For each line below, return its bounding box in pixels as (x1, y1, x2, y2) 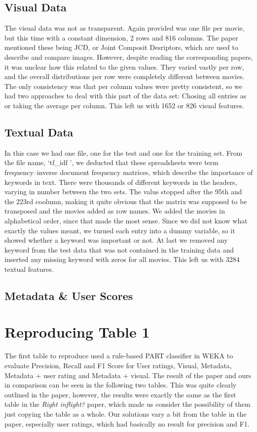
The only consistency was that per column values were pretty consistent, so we (4, 81, 243, 91)
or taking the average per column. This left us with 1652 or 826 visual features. (4, 100, 244, 110)
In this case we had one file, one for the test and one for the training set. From (4, 147, 243, 158)
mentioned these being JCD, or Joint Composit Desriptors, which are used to (4, 42, 238, 52)
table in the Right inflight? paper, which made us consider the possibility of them (4, 399, 251, 409)
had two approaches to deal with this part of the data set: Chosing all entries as (4, 90, 247, 101)
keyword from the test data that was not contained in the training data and (4, 244, 234, 255)
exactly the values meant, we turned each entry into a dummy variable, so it (4, 225, 235, 235)
